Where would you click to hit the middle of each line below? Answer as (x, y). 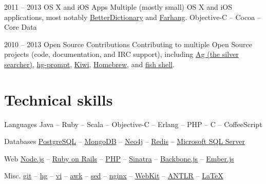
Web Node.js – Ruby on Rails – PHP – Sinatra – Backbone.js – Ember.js (119, 158)
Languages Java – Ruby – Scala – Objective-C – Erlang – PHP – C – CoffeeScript (133, 124)
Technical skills (59, 99)
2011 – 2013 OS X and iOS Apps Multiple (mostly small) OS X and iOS (118, 7)
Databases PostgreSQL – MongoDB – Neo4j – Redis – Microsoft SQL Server (125, 141)
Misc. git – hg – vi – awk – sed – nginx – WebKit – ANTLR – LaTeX (114, 176)
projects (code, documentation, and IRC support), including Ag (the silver (121, 54)
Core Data (21, 27)
